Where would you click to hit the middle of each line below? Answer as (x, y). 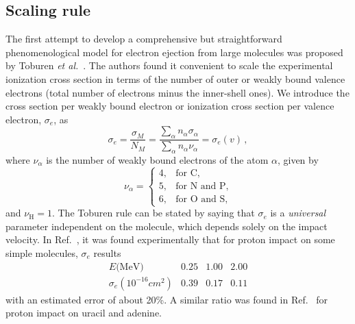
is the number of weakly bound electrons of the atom (157, 159)
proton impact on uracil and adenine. (84, 313)
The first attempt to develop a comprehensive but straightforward (144, 39)
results (107, 252)
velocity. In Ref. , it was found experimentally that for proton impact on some (170, 239)
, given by (298, 159)
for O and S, (202, 199)
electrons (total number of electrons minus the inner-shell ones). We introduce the (177, 92)
